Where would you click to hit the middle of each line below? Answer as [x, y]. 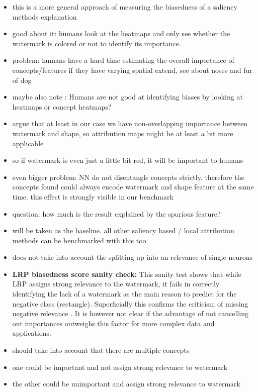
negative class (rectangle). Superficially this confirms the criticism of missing [130, 303]
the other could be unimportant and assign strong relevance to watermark [126, 384]
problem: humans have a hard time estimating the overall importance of [123, 60]
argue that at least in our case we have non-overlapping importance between [130, 123]
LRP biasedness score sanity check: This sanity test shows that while [127, 274]
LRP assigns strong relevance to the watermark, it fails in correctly [116, 284]
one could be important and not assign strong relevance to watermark [120, 367]
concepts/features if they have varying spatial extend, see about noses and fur [132, 70]
